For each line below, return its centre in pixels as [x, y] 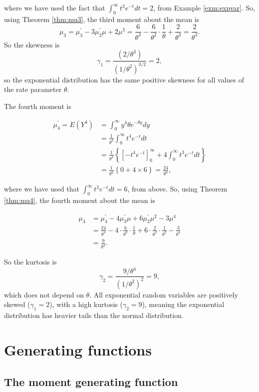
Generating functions [78, 349]
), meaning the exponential [183, 304]
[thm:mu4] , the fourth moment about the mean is [80, 200]
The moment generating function [91, 381]
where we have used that [42, 189]
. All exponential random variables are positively [164, 294]
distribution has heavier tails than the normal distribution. [94, 315]
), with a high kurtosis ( [86, 304]
